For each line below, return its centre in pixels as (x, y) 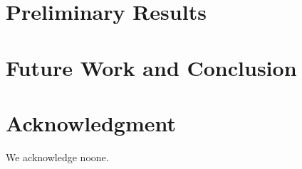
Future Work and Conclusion (151, 67)
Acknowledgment (91, 122)
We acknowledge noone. (57, 157)
